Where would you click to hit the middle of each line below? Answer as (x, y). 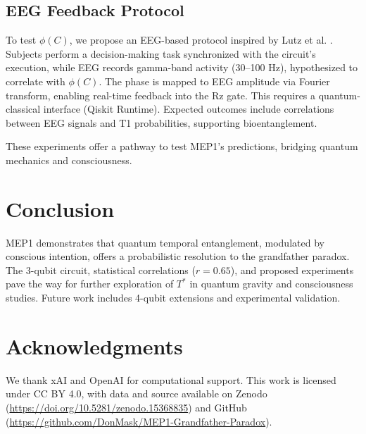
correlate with (36, 81)
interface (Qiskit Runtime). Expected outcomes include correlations (189, 109)
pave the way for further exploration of (90, 284)
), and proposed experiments (292, 269)
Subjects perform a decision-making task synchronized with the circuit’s (161, 53)
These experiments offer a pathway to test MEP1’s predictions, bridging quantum (182, 146)
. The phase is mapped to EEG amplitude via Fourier (214, 81)
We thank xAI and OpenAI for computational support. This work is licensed (171, 379)
